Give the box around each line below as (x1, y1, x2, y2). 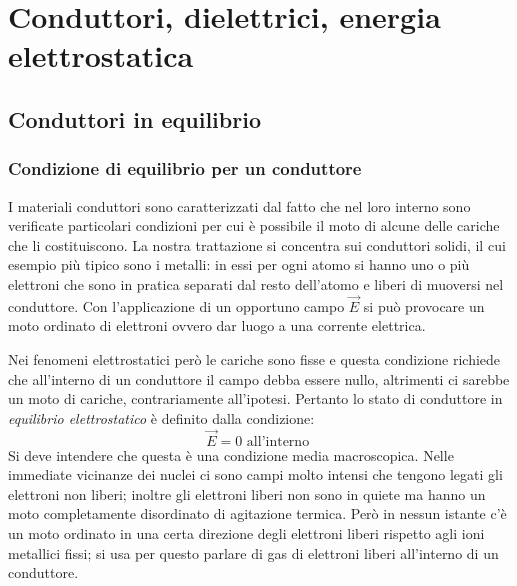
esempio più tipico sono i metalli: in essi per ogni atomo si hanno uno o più (8, 254, 470, 275)
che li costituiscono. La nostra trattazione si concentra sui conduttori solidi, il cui (8, 234, 506, 255)
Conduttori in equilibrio (8, 103, 261, 134)
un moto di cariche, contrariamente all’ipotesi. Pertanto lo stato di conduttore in (8, 388, 503, 409)
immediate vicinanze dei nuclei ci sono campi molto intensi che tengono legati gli (8, 464, 503, 485)
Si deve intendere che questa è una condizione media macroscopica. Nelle (8, 444, 454, 465)
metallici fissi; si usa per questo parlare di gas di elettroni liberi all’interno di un (8, 542, 499, 563)
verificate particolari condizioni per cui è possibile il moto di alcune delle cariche (8, 215, 500, 236)
